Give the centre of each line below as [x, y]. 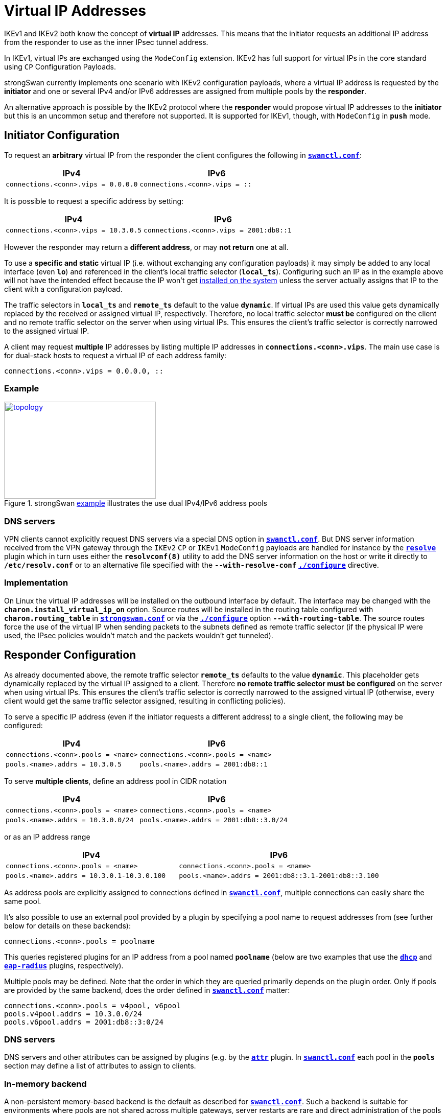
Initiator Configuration [62, 135]
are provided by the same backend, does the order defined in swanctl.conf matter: [147, 990]
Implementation [36, 583]
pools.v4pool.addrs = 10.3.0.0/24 [73, 1014]
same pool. [23, 901]
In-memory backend [45, 1084]
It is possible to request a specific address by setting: [94, 201]
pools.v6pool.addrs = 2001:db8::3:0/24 [84, 1022]
